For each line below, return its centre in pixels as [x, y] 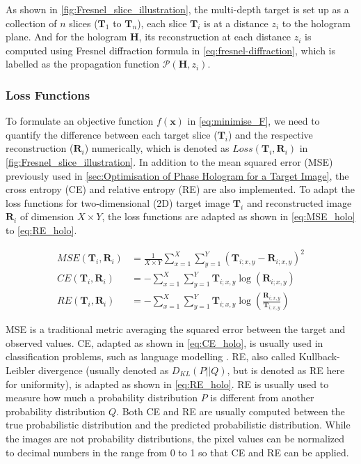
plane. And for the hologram [66, 37]
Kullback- [319, 356]
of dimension [47, 216]
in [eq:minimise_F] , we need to [254, 121]
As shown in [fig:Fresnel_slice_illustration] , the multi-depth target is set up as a [177, 9]
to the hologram [316, 23]
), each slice [162, 23]
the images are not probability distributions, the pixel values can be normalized [175, 438]
